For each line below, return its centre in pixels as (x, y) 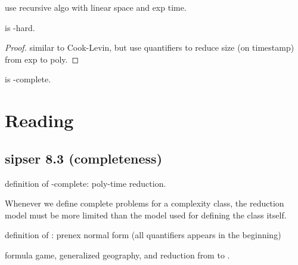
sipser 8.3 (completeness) (84, 158)
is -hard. (20, 27)
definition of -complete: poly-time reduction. (86, 183)
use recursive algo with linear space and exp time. (96, 7)
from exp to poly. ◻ (42, 59)
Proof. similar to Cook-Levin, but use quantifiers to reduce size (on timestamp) (150, 47)
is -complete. (28, 79)
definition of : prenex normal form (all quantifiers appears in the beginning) (143, 235)
